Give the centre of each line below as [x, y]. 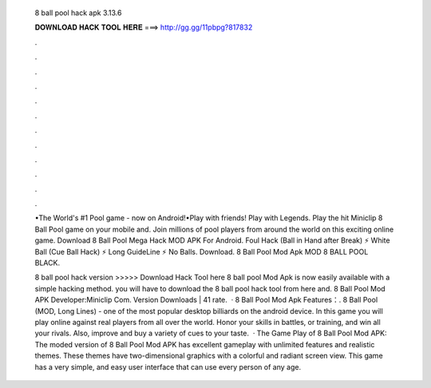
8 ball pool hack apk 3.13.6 [78, 13]
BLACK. [47, 263]
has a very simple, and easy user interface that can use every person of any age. [168, 366]
